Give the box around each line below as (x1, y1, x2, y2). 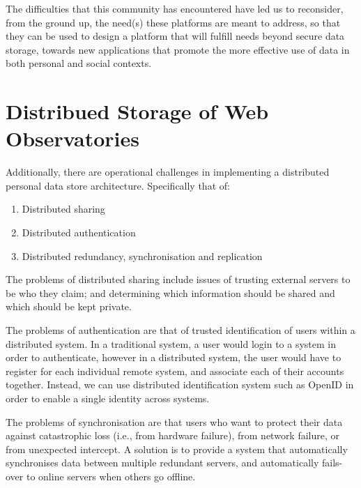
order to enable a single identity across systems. (6, 391, 210, 405)
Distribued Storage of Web (6, 97, 269, 125)
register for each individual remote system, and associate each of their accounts (6, 363, 344, 378)
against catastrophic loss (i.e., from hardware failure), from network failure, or (6, 428, 340, 443)
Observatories (6, 124, 139, 153)
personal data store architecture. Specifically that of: (6, 178, 230, 192)
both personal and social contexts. (6, 56, 152, 70)
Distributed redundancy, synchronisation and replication (22, 248, 263, 263)
